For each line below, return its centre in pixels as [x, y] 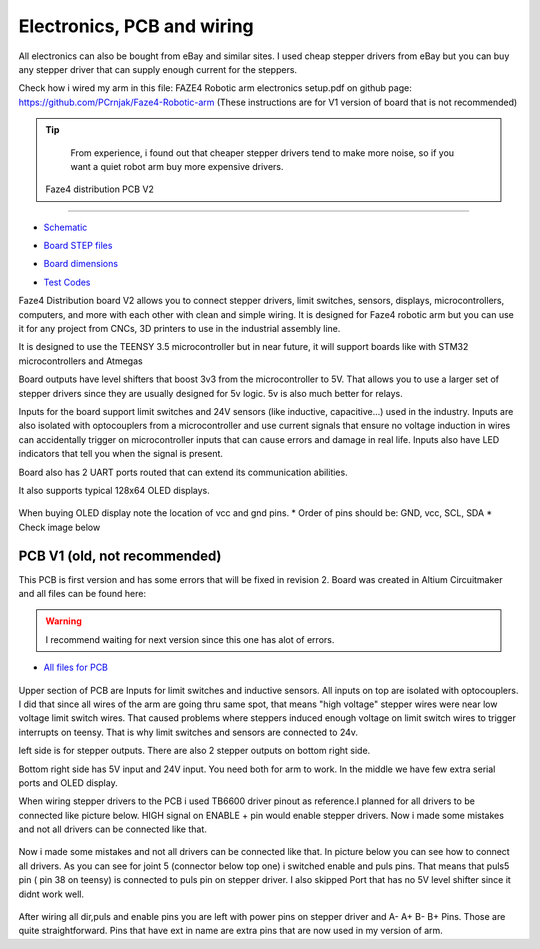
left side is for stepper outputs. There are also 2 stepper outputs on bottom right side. [194, 751]
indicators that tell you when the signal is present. [121, 454]
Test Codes [67, 282]
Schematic [65, 227]
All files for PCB [76, 667]
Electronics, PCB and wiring [136, 26]
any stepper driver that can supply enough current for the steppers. [158, 69]
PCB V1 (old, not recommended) [120, 555]
